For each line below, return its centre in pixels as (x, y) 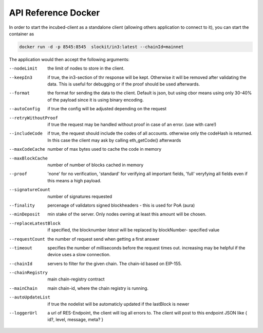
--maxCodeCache (27, 149)
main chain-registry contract (76, 279)
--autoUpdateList (30, 297)
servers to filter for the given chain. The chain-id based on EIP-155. (115, 263)
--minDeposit (25, 214)
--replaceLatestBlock (35, 223)
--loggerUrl (23, 313)
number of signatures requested (80, 196)
